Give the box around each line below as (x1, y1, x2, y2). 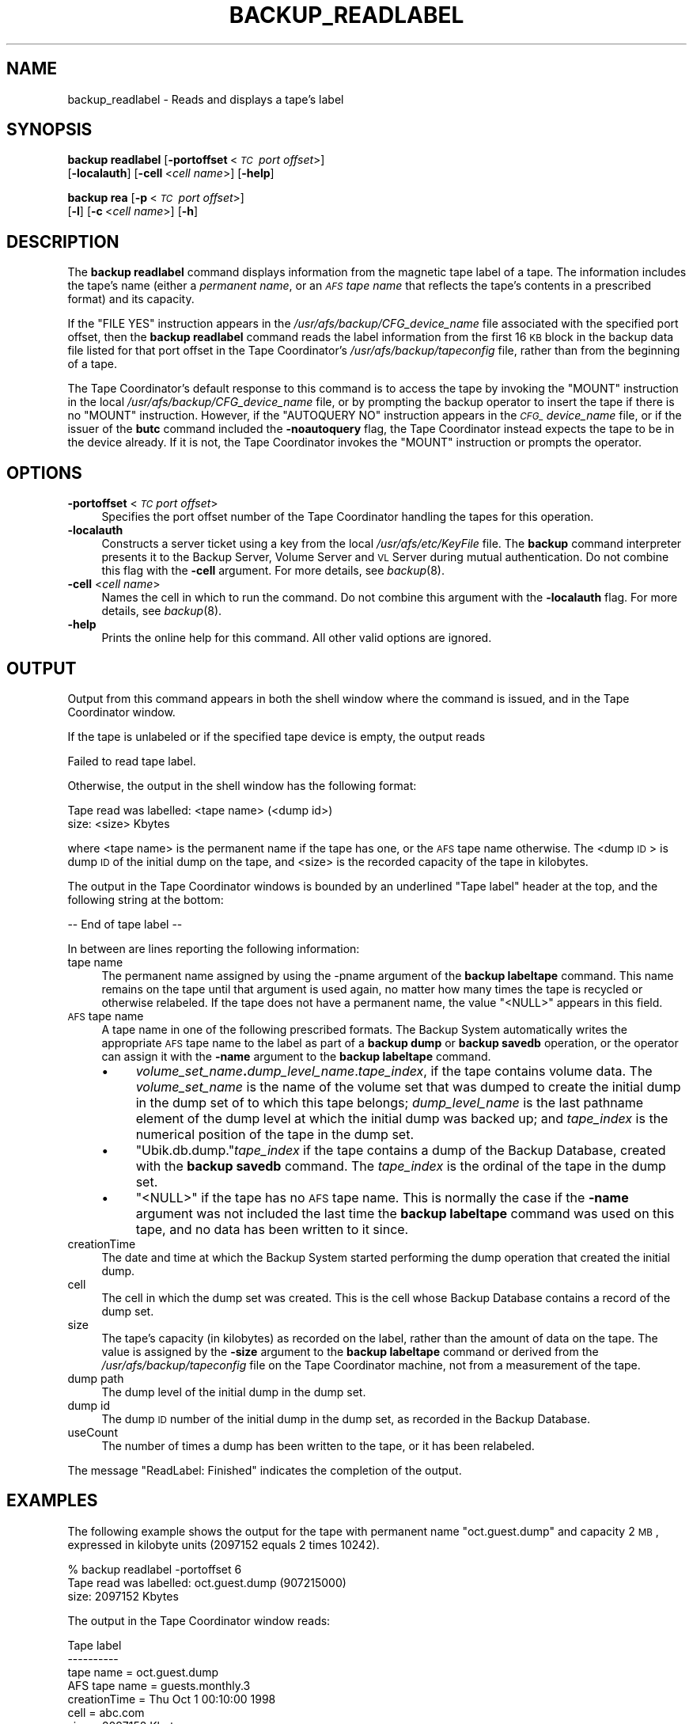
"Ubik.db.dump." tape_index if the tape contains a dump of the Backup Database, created (135, 1141, 666, 1158)
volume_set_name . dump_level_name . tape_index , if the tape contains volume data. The (135, 1062, 653, 1079)
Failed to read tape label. (67, 754, 196, 768)
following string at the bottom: (67, 892, 224, 906)
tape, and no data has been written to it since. (135, 1221, 409, 1237)
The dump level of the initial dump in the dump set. (101, 1384, 366, 1399)
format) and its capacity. (67, 292, 195, 306)
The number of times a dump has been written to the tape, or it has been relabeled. (101, 1438, 535, 1452)
